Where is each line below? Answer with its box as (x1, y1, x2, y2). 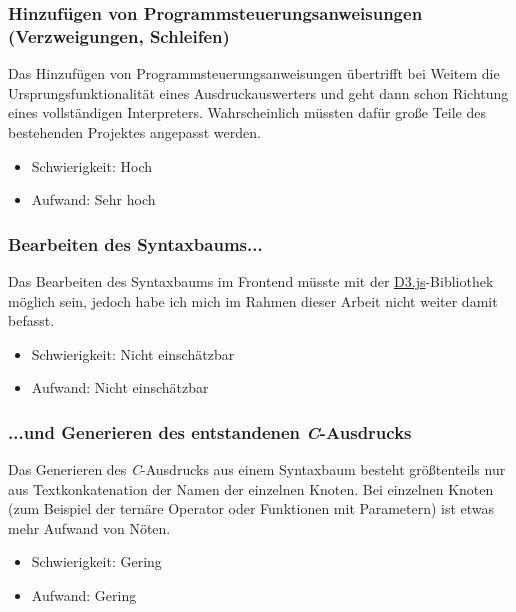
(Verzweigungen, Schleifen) (8, 23, 230, 48)
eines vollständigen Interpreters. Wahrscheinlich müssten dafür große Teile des (8, 102, 486, 123)
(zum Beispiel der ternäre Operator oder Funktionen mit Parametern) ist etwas (8, 498, 495, 519)
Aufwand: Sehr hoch (31, 189, 156, 210)
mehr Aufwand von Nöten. (8, 517, 171, 538)
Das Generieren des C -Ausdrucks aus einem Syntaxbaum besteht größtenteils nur (8, 459, 506, 480)
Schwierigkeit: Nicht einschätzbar (31, 343, 235, 364)
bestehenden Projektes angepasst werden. (8, 121, 261, 142)
